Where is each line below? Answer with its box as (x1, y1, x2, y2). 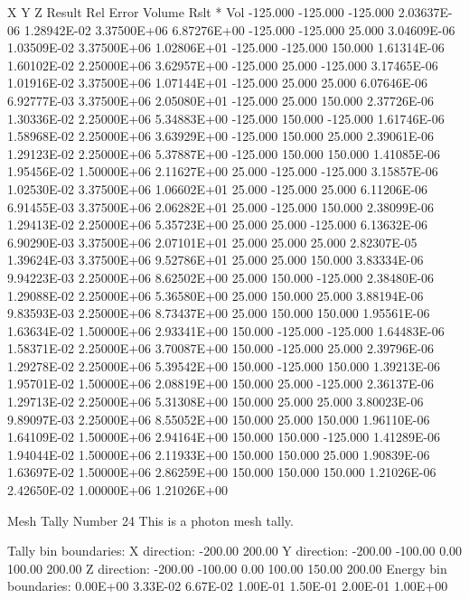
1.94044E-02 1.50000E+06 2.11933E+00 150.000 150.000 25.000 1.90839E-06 (7, 445, 430, 463)
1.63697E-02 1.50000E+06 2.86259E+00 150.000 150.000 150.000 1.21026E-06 (7, 463, 436, 482)
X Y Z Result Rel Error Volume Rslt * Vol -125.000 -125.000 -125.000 (7, 3, 395, 21)
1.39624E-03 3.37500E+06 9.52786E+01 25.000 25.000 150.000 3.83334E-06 (7, 250, 424, 269)
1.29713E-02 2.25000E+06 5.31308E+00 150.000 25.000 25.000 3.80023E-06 (7, 392, 424, 411)
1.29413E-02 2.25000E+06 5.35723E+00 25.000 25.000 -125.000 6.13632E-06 (7, 215, 428, 234)
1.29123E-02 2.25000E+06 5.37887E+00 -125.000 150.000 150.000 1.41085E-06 (7, 144, 441, 163)
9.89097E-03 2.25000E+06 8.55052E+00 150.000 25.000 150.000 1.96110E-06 (7, 409, 430, 428)
